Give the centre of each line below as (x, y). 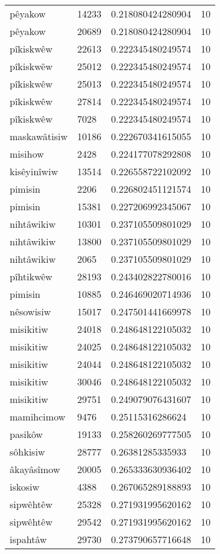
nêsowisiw (31, 311)
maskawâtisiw (39, 136)
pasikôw (26, 434)
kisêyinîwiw (34, 171)
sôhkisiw (27, 452)
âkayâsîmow (35, 469)
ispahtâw (28, 539)
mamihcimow (37, 417)
